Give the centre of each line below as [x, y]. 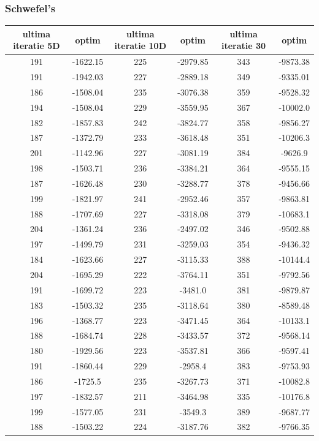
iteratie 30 [244, 46]
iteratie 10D [140, 46]
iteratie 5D [37, 46]
